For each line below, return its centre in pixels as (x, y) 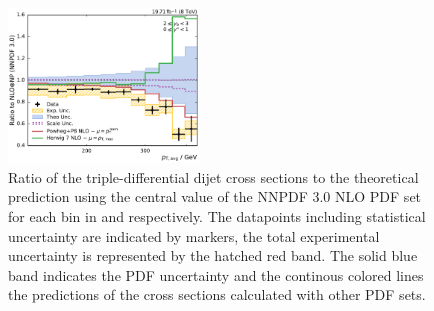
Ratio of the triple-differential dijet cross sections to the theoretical (213, 176)
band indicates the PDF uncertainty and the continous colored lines (216, 274)
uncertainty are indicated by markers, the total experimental (194, 235)
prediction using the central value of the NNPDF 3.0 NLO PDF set (215, 196)
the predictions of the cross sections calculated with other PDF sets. (217, 294)
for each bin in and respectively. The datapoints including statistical (217, 215)
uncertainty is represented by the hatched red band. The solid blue (213, 255)
